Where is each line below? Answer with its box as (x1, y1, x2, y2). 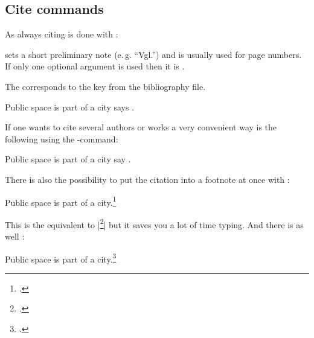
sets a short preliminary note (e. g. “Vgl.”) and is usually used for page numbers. (5, 48, 302, 60)
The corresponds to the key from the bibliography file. (5, 80, 206, 92)
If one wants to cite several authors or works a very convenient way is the (5, 121, 277, 133)
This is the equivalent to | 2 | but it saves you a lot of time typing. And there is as (5, 216, 304, 231)
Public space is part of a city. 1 (5, 194, 117, 208)
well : (5, 230, 25, 243)
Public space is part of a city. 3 (5, 250, 117, 265)
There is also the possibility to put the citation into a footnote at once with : (5, 173, 290, 185)
